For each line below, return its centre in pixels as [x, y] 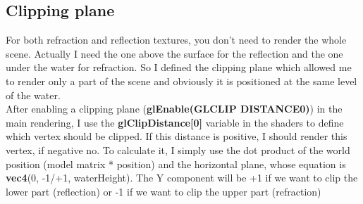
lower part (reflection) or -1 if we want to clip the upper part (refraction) [164, 191]
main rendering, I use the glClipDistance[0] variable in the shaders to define [175, 122]
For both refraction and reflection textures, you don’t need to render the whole [176, 40]
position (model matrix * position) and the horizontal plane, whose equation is [176, 164]
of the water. [33, 95]
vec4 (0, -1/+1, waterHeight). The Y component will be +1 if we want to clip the [182, 178]
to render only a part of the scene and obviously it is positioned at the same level [181, 81]
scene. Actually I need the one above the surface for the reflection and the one [174, 53]
